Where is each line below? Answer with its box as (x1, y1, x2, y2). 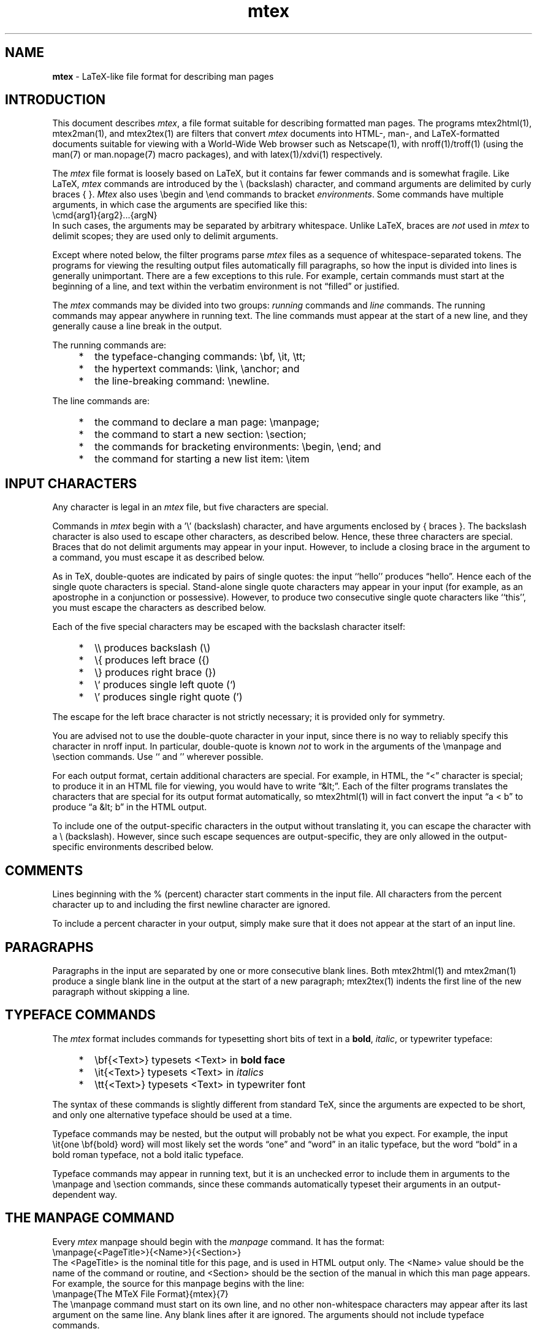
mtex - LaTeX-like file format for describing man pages (52, 71, 274, 82)
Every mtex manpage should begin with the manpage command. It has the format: (52, 1236, 385, 1247)
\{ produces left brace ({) (94, 654, 210, 667)
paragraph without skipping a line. (52, 986, 190, 997)
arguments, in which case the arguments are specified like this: (52, 199, 307, 210)
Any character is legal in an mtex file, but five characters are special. (52, 502, 329, 513)
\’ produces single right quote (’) (94, 691, 243, 703)
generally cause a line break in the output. (52, 321, 222, 332)
